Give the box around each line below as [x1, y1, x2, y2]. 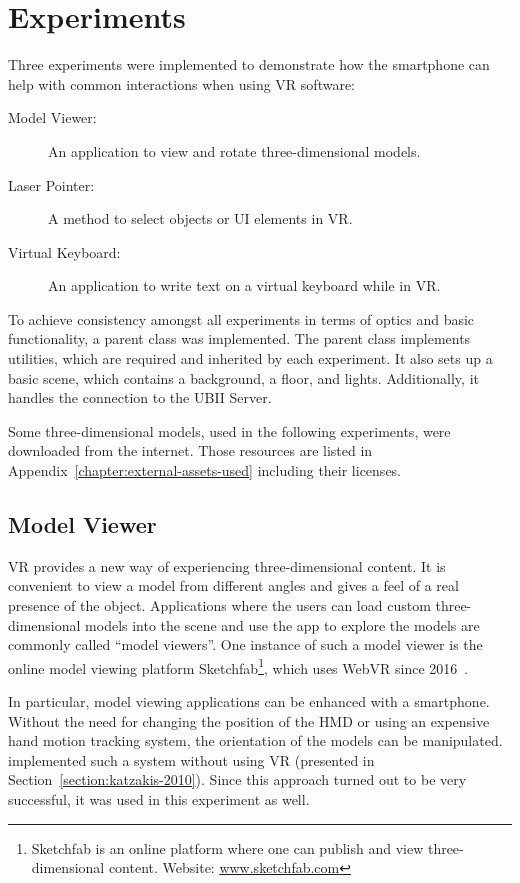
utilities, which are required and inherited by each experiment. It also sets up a [8, 348, 493, 369]
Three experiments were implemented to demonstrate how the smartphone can [8, 54, 490, 75]
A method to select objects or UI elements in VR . [48, 208, 353, 229]
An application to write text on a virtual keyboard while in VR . [48, 275, 441, 296]
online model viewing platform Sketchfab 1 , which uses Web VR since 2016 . [8, 654, 469, 678]
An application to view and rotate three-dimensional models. [48, 140, 421, 161]
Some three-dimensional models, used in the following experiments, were [8, 420, 451, 441]
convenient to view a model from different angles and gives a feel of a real [8, 575, 459, 596]
